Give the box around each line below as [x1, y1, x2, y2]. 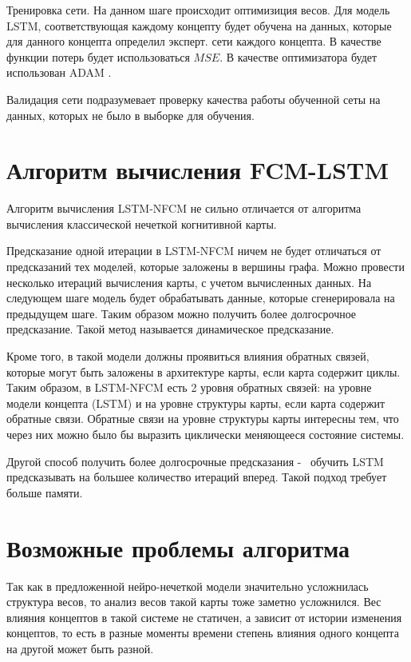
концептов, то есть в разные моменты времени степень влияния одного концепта [6, 624, 399, 641]
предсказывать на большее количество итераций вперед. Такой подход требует [6, 469, 387, 485]
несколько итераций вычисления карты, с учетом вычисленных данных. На [6, 273, 372, 290]
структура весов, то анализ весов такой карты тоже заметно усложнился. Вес [6, 593, 381, 610]
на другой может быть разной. [6, 640, 154, 656]
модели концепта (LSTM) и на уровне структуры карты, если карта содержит [6, 394, 385, 411]
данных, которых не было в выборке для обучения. [6, 106, 255, 123]
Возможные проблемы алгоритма [6, 531, 350, 564]
